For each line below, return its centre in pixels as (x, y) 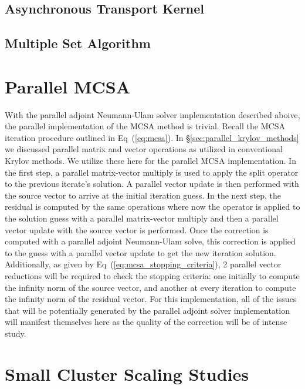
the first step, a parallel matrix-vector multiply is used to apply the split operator (152, 172)
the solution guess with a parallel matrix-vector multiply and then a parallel (142, 218)
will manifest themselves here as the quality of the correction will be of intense (146, 322)
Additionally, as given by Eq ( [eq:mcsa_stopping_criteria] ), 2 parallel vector (143, 264)
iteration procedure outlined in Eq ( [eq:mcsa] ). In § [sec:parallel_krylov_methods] (152, 137)
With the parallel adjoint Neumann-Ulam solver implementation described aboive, (152, 114)
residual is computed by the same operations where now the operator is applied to (152, 207)
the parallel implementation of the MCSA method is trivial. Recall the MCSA (145, 126)
